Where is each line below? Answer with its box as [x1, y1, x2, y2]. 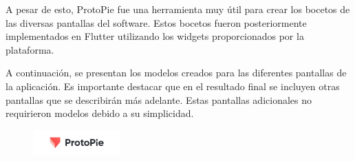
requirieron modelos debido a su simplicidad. [6, 106, 194, 120]
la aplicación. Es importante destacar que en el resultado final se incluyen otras [6, 78, 340, 93]
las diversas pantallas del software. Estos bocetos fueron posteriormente [6, 15, 307, 30]
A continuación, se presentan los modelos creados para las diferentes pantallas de [6, 65, 347, 80]
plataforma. [6, 42, 54, 56]
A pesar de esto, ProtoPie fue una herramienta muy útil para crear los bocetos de [6, 2, 350, 16]
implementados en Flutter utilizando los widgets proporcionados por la [6, 29, 304, 43]
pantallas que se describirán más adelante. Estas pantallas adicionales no [6, 92, 312, 107]
